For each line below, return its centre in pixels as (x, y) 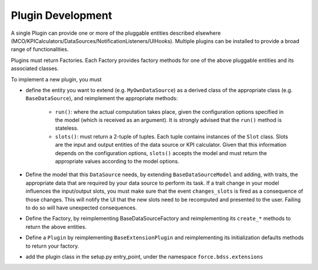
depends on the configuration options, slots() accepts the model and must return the (161, 153)
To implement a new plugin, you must (56, 79)
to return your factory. (52, 246)
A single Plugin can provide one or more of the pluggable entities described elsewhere (116, 33)
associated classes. (35, 68)
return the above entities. (56, 226)
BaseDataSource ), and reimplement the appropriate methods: (102, 98)
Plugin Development (62, 15)
